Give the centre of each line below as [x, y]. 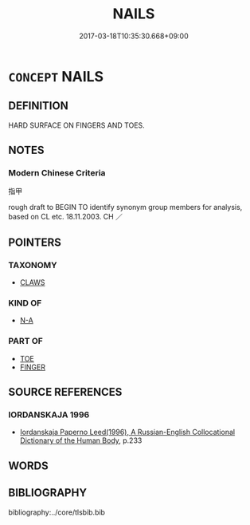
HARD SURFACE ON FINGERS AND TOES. [76, 125]
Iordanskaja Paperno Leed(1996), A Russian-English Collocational [127, 432]
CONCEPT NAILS [56, 76]
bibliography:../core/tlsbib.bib [57, 512]
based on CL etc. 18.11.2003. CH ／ [66, 217]
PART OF [26, 341]
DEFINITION [39, 106]
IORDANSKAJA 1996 [49, 415]
